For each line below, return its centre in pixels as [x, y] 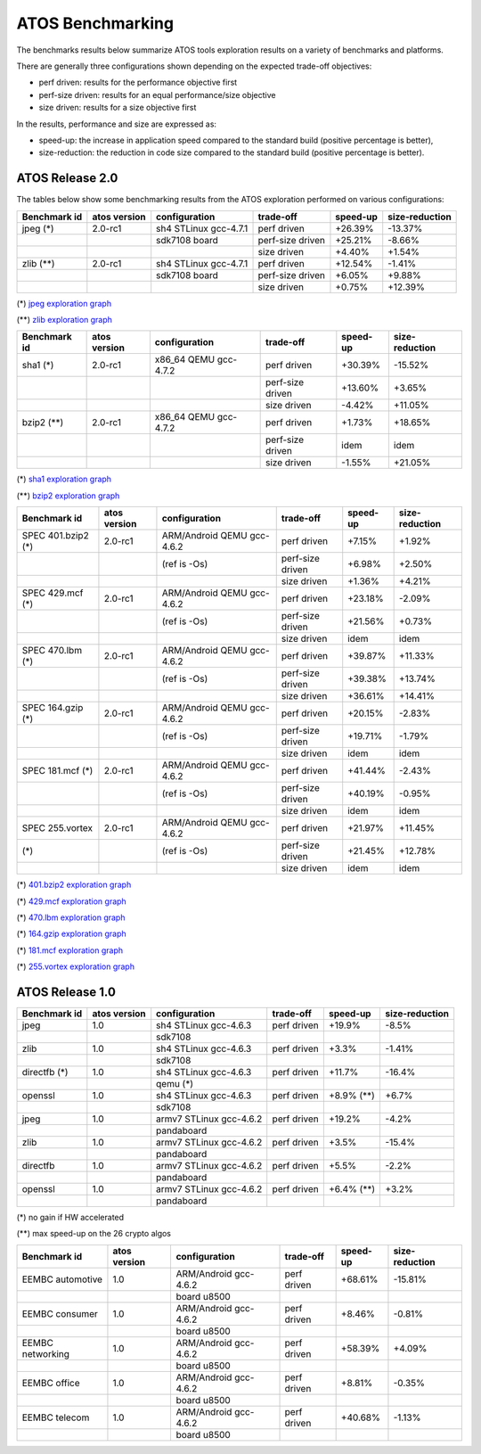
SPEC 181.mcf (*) [57, 771]
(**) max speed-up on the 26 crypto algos [94, 1234]
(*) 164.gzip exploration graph [71, 934]
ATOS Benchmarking [95, 23]
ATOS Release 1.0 [66, 992]
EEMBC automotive [62, 1279]
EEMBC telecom [56, 1417]
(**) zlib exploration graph [65, 319]
